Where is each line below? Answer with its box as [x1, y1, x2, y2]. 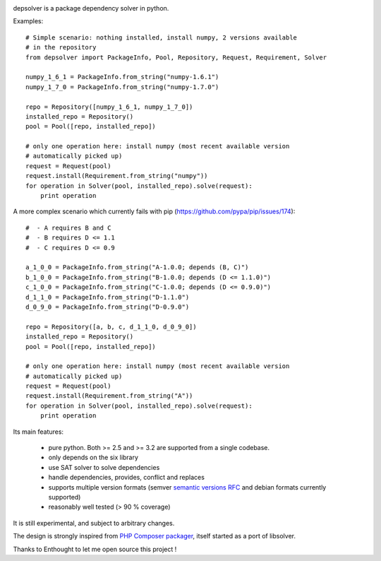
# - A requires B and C [25, 223, 111, 232]
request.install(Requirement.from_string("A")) [25, 392, 193, 400]
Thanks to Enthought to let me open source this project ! [13, 545, 177, 553]
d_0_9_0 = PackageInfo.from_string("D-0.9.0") [25, 302, 190, 311]
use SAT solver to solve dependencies [48, 463, 160, 471]
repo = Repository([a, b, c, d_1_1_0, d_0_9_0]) [25, 322, 197, 331]
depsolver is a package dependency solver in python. [13, 4, 169, 12]
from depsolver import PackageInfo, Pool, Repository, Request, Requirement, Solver [25, 53, 327, 61]
